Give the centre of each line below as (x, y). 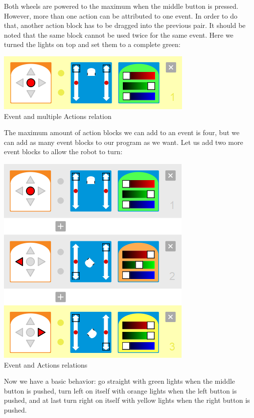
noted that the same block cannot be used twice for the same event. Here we (119, 35)
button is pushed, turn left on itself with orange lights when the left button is (120, 390)
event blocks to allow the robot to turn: (63, 151)
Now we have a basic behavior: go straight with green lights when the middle (120, 381)
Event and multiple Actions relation (58, 116)
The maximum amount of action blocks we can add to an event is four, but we (122, 132)
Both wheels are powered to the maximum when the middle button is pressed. (121, 6)
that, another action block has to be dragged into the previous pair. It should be (125, 25)
